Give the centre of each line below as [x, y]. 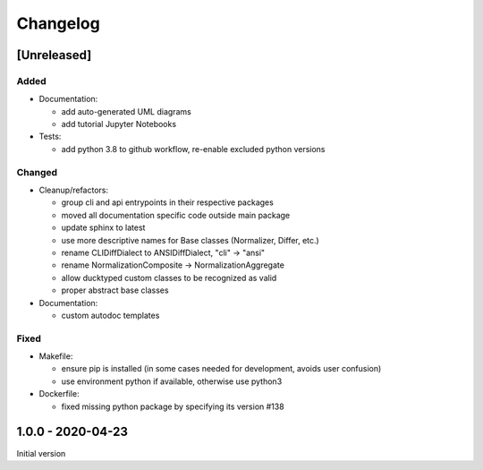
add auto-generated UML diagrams [126, 111]
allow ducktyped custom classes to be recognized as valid [169, 278]
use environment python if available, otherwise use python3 [172, 381]
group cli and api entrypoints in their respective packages [168, 202]
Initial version [41, 453]
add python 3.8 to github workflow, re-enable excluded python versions [193, 149]
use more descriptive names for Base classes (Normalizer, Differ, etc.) [190, 240]
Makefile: [56, 356]
